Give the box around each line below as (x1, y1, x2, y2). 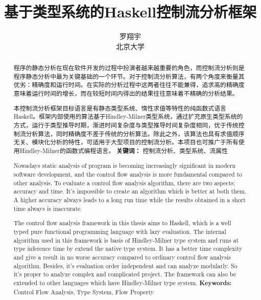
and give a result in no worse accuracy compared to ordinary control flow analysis (13, 252, 231, 261)
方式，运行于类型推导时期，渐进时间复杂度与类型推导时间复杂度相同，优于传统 (13, 120, 239, 129)
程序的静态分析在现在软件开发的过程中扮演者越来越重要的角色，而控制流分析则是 (13, 63, 245, 72)
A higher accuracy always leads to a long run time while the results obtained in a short (13, 196, 246, 204)
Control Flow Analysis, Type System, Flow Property (13, 287, 154, 296)
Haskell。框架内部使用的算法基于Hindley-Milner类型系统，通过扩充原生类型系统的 (13, 112, 243, 121)
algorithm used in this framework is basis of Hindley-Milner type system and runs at (13, 235, 239, 244)
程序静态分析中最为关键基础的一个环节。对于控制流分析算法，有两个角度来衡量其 (13, 72, 245, 80)
